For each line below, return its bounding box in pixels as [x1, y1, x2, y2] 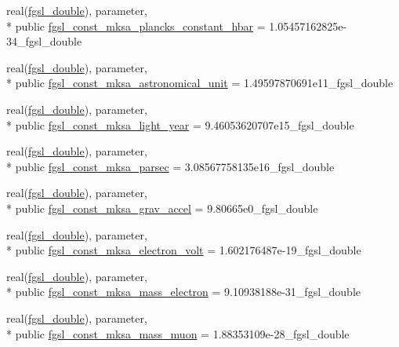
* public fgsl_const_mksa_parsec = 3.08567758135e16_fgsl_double [6, 158, 335, 174]
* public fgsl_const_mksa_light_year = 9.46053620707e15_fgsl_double [6, 116, 354, 133]
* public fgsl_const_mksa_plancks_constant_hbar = [6, 17, 266, 34]
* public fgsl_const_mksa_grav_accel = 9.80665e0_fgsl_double [6, 199, 318, 216]
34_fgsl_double [6, 33, 82, 49]
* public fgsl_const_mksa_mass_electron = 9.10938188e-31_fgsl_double [6, 283, 361, 300]
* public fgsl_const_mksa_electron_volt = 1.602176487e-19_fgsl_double [6, 242, 361, 258]
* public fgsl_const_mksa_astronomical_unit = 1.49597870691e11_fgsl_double [6, 75, 394, 91]
